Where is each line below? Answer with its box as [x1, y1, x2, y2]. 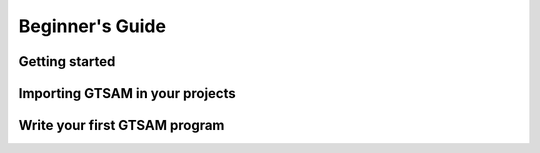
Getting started [18, 53, 116, 70]
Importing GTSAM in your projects [18, 85, 236, 102]
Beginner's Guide [18, 15, 167, 37]
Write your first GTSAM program [18, 117, 225, 134]
